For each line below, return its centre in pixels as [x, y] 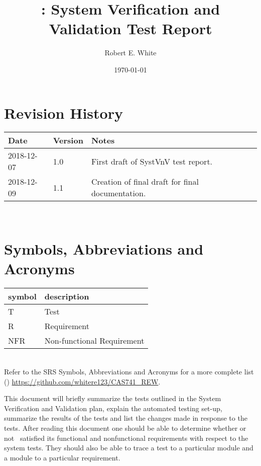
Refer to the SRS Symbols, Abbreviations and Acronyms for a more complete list [129, 371]
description [67, 296]
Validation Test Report [130, 28]
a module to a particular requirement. [62, 457]
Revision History [63, 112]
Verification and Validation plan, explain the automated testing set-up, [113, 408]
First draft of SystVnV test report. [152, 161]
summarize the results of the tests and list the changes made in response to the [126, 418]
